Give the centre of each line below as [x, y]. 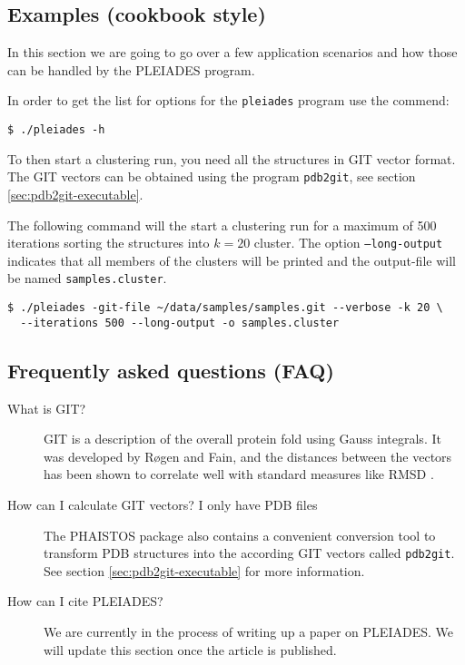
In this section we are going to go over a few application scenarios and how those [232, 52]
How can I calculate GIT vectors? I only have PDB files [163, 504]
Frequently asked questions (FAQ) [171, 370]
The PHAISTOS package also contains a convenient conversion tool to [240, 535]
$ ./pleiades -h [56, 130]
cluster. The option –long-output [348, 243]
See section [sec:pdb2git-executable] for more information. [204, 570]
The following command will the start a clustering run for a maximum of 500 [222, 225]
